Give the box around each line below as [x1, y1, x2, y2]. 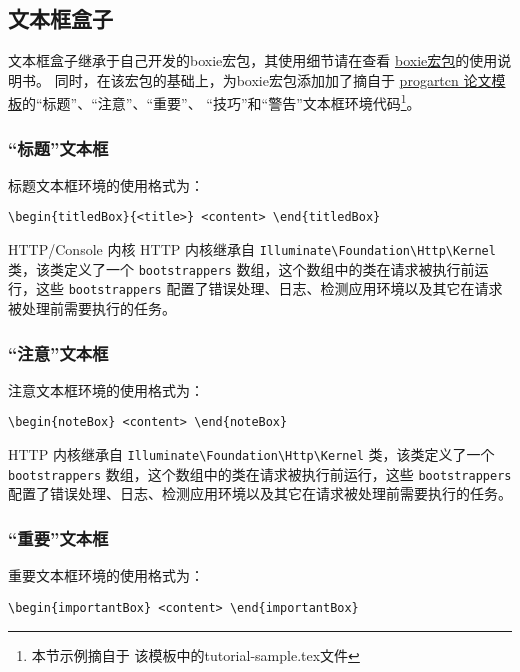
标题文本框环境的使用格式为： [8, 174, 204, 195]
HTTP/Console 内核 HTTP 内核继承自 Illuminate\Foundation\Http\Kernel [8, 239, 496, 260]
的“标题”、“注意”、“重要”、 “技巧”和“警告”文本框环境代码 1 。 [22, 90, 421, 114]
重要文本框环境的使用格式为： [8, 565, 204, 586]
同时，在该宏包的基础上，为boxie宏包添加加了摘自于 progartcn [54, 69, 459, 90]
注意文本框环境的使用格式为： [8, 379, 204, 400]
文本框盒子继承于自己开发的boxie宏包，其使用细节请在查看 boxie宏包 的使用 [8, 50, 498, 71]
